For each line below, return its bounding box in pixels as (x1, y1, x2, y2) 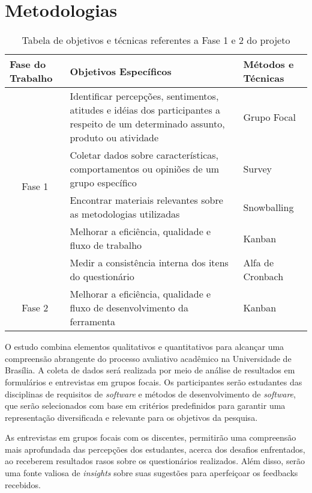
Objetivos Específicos (70, 64, 172, 78)
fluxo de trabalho (70, 238, 142, 253)
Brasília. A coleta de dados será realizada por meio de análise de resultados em (5, 364, 295, 376)
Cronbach (243, 269, 284, 284)
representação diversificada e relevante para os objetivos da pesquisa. (5, 411, 258, 423)
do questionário (70, 269, 134, 284)
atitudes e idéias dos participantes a (70, 103, 221, 117)
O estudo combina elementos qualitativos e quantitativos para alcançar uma (5, 340, 284, 353)
